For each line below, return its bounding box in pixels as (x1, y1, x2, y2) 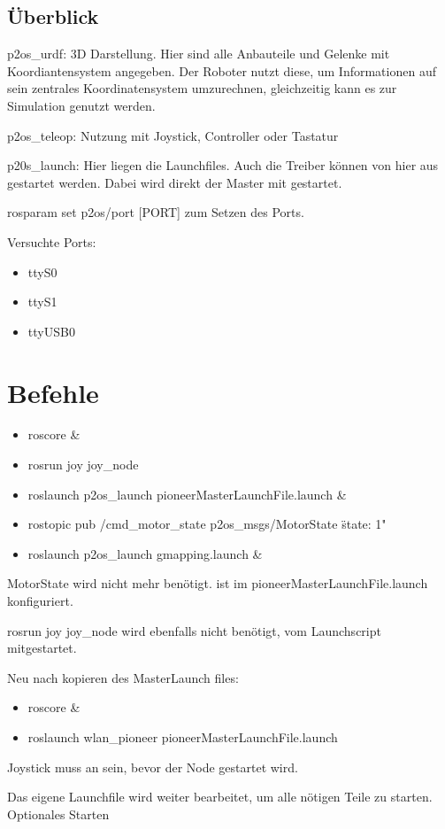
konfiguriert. (7, 592, 73, 610)
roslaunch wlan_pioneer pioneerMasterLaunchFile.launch (27, 727, 338, 746)
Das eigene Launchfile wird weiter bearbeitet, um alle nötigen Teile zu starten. (7, 787, 433, 806)
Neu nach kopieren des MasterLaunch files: (7, 668, 239, 686)
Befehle (7, 374, 99, 410)
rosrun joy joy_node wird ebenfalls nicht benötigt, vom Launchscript (7, 621, 381, 639)
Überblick (7, 3, 99, 30)
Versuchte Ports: (7, 232, 96, 251)
